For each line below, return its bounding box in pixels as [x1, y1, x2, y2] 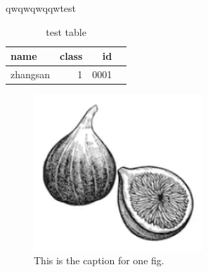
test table [46, 24, 86, 39]
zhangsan [11, 67, 51, 82]
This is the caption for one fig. [34, 253, 164, 268]
